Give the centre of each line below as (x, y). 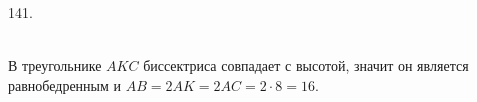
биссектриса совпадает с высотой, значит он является (306, 65)
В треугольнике (55, 65)
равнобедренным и (65, 84)
